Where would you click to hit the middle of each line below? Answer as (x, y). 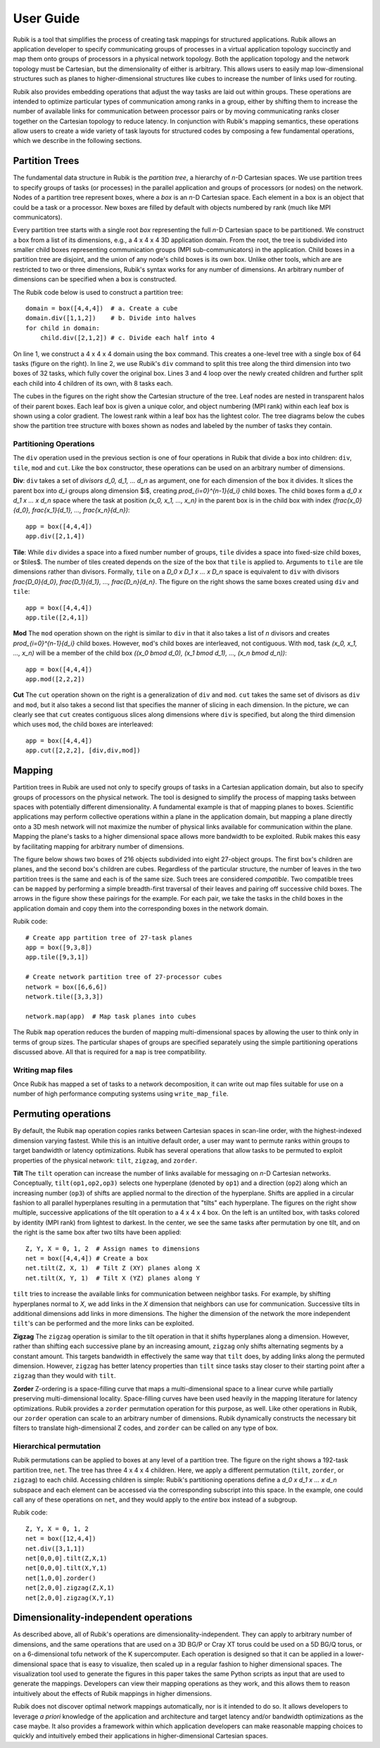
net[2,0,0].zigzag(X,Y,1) (70, 1598)
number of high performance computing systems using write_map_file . (121, 1094)
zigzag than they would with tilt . (64, 1376)
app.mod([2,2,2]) (55, 679)
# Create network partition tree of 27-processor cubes (124, 977)
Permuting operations (62, 1114)
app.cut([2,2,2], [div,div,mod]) (83, 750)
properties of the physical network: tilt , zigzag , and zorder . (105, 1160)
